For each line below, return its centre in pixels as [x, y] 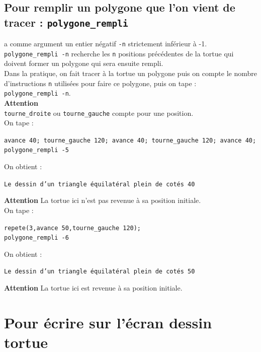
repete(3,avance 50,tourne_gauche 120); [73, 228]
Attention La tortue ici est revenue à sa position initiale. [93, 288]
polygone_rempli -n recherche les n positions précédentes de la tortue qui [119, 53]
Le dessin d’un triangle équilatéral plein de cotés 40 [100, 184]
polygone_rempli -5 [36, 150]
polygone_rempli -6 [36, 238]
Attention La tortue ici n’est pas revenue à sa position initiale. [103, 200]
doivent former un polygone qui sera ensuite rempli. [84, 63]
